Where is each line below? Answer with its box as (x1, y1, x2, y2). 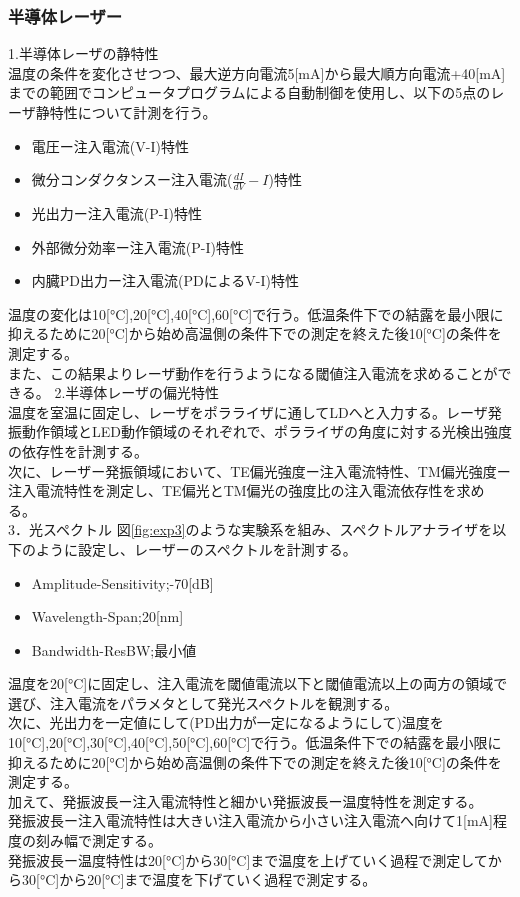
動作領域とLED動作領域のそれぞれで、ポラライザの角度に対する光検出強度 (21, 421, 512, 442)
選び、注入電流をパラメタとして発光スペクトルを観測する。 (8, 692, 399, 713)
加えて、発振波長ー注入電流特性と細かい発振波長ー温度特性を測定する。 (8, 790, 483, 811)
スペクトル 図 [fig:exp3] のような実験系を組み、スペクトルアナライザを (42, 519, 493, 540)
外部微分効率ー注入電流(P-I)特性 (31, 236, 244, 257)
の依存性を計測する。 (8, 440, 148, 461)
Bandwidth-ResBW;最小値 (31, 639, 197, 660)
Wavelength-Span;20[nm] (31, 606, 184, 627)
